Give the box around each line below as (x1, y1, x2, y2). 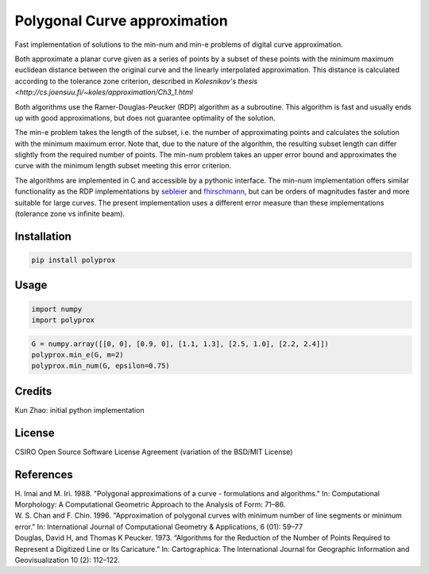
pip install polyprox (31, 256, 116, 265)
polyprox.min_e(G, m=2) (31, 350, 125, 359)
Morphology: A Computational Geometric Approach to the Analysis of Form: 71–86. (14, 500, 286, 510)
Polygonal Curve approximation (14, 12, 228, 29)
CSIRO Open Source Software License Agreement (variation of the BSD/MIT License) (14, 447, 293, 457)
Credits (14, 384, 52, 398)
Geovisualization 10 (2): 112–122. (14, 556, 121, 565)
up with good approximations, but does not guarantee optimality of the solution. (14, 113, 276, 122)
